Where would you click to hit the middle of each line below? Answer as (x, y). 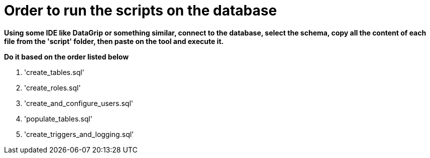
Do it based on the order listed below (67, 56)
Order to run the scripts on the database (141, 10)
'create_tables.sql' (54, 72)
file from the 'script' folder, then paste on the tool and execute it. (114, 41)
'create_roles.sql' (52, 87)
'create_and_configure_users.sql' (79, 103)
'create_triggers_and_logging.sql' (79, 134)
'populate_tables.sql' (58, 118)
